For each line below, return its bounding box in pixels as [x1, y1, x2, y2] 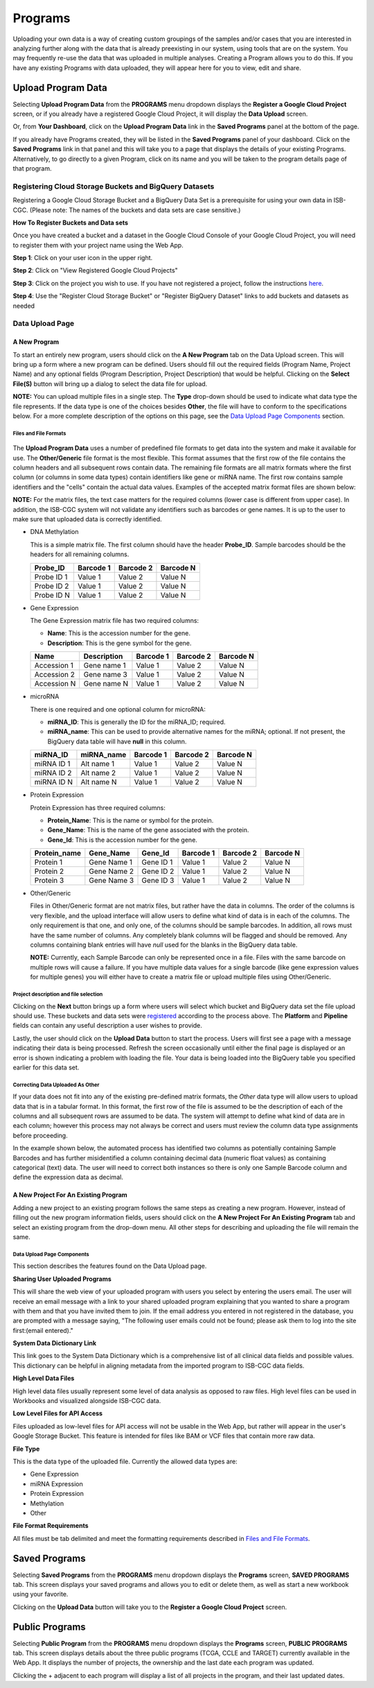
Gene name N [83, 679, 129, 689]
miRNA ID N [34, 777, 73, 787]
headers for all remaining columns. [30, 550, 130, 558]
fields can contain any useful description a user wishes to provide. [12, 1022, 202, 1030]
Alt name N [80, 777, 117, 787]
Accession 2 [34, 670, 75, 680]
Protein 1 [34, 857, 63, 867]
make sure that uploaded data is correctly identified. [12, 515, 162, 524]
